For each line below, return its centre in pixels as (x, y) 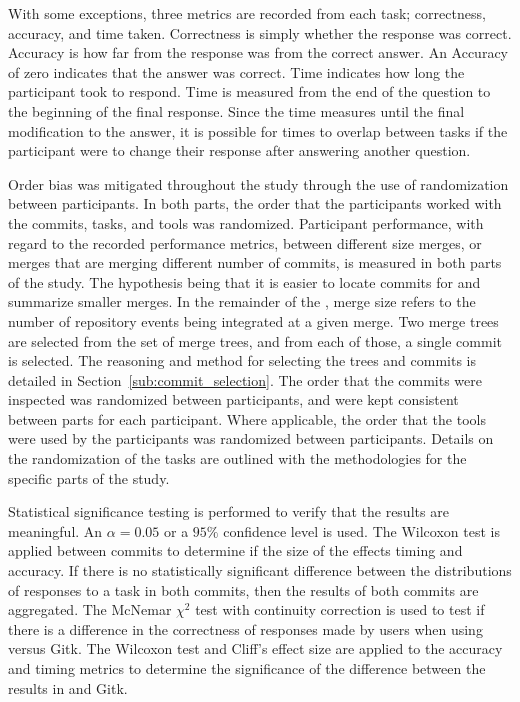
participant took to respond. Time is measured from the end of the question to (249, 91)
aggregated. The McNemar (90, 609)
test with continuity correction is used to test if (340, 609)
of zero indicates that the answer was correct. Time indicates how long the (236, 71)
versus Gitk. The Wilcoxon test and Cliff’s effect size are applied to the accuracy (255, 648)
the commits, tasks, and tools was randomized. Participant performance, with (246, 222)
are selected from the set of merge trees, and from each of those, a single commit (255, 340)
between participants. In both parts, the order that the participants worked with (255, 203)
